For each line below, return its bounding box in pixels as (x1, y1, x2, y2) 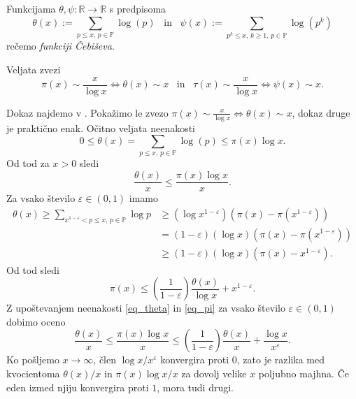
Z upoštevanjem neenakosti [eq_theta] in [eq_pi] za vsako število (6, 300, 285, 315)
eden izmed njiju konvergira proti (6, 379, 149, 394)
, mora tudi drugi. (157, 379, 234, 394)
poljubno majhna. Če (258, 365, 349, 380)
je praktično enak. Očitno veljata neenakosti (6, 120, 196, 135)
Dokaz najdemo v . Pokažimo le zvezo (6, 105, 169, 119)
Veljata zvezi (6, 62, 61, 77)
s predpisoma (109, 1, 166, 15)
